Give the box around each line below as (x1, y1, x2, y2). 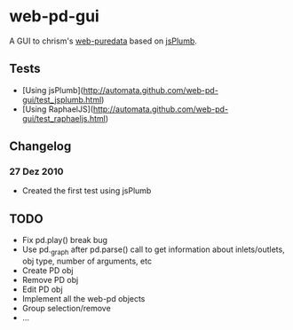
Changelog (9, 139, 72, 154)
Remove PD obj (21, 275, 79, 286)
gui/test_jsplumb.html (21, 94, 102, 105)
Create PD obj (21, 265, 74, 276)
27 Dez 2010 (9, 166, 64, 178)
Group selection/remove (21, 303, 111, 314)
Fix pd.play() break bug (21, 235, 108, 246)
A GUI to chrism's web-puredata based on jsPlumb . (9, 35, 198, 46)
